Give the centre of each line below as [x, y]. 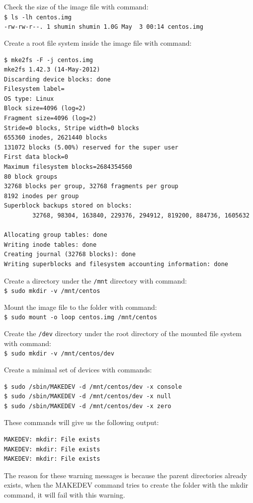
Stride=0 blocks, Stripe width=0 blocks [72, 128]
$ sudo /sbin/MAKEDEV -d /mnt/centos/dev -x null [88, 396]
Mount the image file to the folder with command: [81, 307]
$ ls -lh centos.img [38, 17]
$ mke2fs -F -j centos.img [48, 60]
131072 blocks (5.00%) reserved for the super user [91, 147]
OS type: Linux [29, 99]
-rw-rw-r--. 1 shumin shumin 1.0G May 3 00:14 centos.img [104, 27]
